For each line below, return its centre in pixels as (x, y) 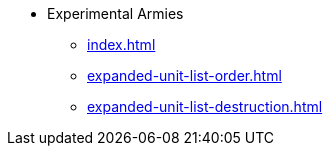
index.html (121, 44)
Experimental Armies (115, 13)
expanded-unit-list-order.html (184, 75)
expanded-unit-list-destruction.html (205, 106)
